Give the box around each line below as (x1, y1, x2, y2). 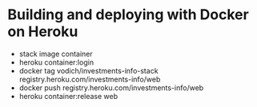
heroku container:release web (18, 91, 118, 101)
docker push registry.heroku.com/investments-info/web (18, 82, 204, 93)
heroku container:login (18, 57, 94, 67)
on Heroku (7, 22, 78, 41)
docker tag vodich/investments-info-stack (18, 65, 159, 75)
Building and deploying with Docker (7, 6, 249, 24)
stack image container (18, 49, 93, 58)
